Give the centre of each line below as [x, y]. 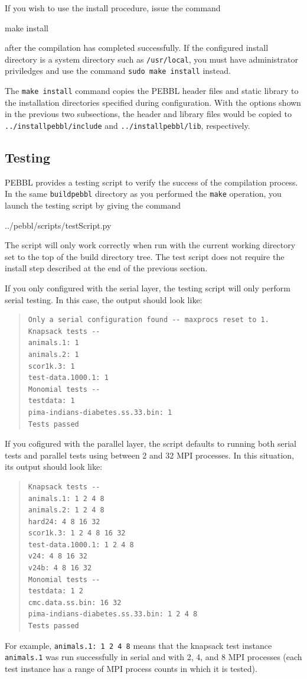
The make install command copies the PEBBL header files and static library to [152, 91]
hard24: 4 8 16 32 [64, 522]
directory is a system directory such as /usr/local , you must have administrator [152, 59]
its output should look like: [54, 467]
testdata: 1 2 [55, 591]
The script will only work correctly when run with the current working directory [150, 245]
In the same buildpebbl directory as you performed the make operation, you [143, 194]
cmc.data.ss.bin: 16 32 [75, 602]
